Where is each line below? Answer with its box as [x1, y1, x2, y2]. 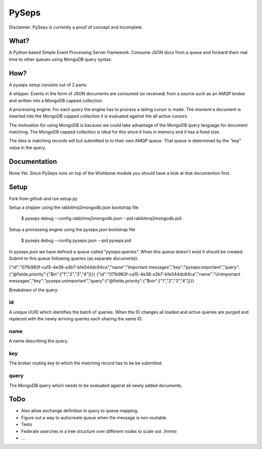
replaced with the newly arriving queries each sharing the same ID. [9, 316, 143, 322]
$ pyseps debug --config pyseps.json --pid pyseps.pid [21, 238, 131, 244]
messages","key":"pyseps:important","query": [148, 265, 240, 270]
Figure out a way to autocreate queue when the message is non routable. [21, 415, 167, 420]
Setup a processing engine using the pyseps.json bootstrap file [9, 226, 135, 233]
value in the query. [9, 145, 46, 150]
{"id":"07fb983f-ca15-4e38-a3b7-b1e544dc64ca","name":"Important [9, 265, 147, 270]
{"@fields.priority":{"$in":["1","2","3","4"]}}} [9, 271, 96, 277]
